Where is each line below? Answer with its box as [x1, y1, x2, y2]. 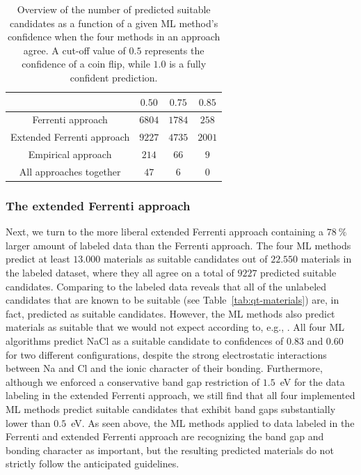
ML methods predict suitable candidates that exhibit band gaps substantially [6, 401, 336, 416]
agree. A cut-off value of [23, 42, 126, 57]
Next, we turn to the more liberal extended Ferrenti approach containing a [6, 224, 324, 239]
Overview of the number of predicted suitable [17, 2, 211, 16]
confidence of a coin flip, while [22, 56, 150, 71]
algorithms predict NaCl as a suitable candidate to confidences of [6, 334, 284, 348]
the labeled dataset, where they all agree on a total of [6, 265, 234, 280]
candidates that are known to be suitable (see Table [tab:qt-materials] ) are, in [6, 293, 339, 307]
